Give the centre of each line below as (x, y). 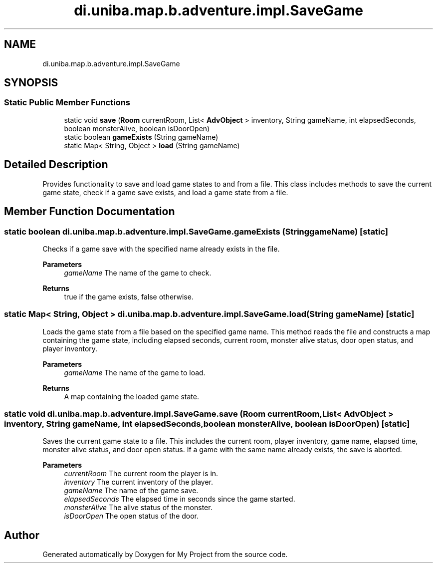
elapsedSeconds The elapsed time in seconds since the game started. (180, 499)
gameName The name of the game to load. (135, 372)
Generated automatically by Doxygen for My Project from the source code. (165, 555)
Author (22, 535)
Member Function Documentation (90, 212)
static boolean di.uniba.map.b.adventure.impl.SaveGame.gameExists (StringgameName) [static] (196, 231)
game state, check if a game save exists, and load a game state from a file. (165, 192)
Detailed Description (56, 165)
